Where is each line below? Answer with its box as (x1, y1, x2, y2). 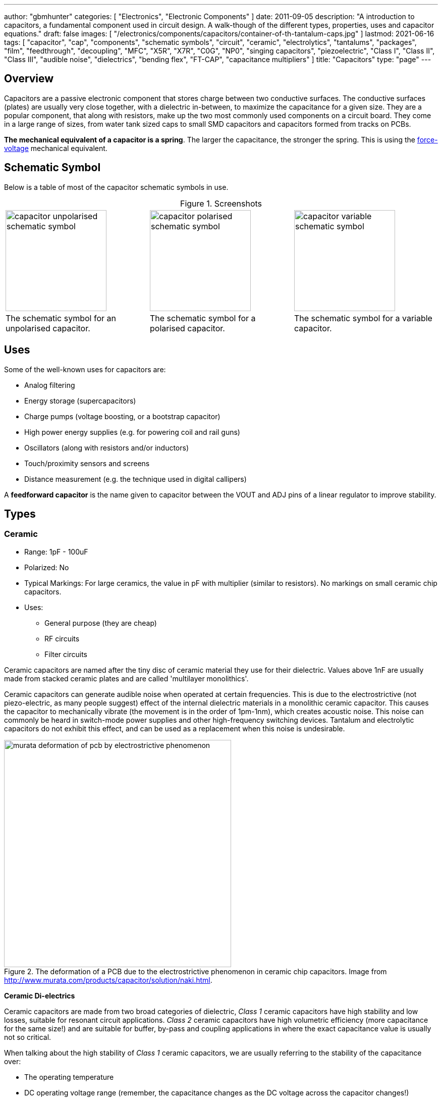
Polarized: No (24, 563, 69, 572)
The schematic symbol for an (6, 313, 116, 323)
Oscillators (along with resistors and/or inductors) (24, 443, 189, 452)
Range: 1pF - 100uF (24, 547, 88, 556)
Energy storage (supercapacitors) (24, 396, 136, 405)
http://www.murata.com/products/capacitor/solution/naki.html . (4, 975, 212, 984)
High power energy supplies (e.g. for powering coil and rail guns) (24, 427, 240, 436)
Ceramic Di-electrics (4, 991, 75, 1000)
